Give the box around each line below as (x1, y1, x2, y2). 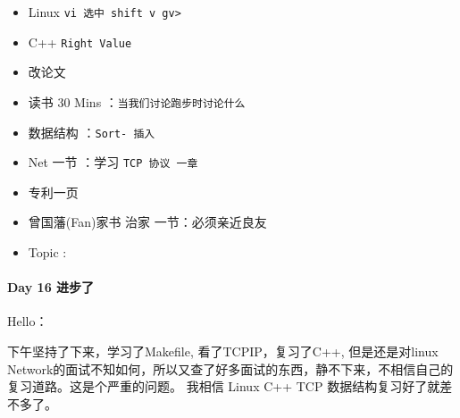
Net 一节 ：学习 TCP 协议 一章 (28, 153, 198, 171)
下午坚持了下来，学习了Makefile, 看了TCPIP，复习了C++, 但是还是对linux (7, 342, 439, 361)
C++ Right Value (28, 32, 132, 51)
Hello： (7, 312, 48, 330)
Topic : (28, 243, 67, 262)
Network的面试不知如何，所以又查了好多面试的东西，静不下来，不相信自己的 (7, 359, 454, 378)
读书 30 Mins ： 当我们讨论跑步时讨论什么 (28, 92, 246, 111)
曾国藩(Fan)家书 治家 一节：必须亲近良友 (28, 213, 267, 231)
